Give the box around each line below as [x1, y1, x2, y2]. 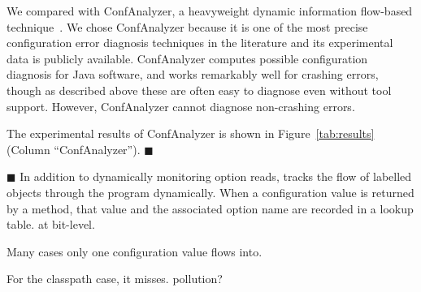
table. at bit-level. [7, 216, 95, 233]
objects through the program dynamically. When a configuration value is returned [7, 183, 414, 200]
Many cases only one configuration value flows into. [7, 243, 263, 260]
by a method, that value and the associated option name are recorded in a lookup [7, 200, 414, 217]
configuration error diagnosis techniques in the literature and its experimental [7, 34, 393, 51]
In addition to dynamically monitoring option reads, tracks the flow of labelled [20, 168, 412, 185]
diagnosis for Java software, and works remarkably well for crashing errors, [7, 66, 379, 83]
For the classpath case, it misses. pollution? [7, 270, 223, 287]
